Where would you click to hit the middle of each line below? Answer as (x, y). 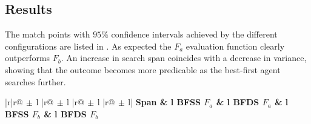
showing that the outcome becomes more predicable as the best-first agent (143, 69)
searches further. (35, 81)
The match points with (48, 34)
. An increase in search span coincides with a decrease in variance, (184, 58)
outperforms (28, 58)
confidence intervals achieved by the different (194, 34)
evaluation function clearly (235, 46)
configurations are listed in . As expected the (88, 46)
